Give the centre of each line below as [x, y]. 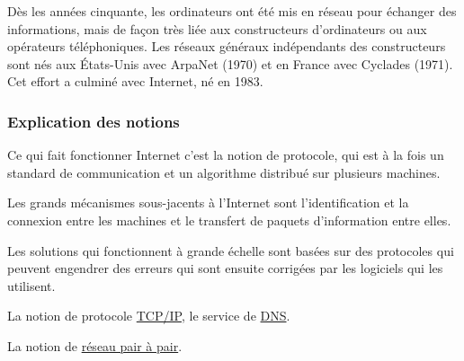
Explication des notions [94, 121]
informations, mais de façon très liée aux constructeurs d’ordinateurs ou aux [217, 28]
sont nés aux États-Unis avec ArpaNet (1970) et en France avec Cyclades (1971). [230, 63]
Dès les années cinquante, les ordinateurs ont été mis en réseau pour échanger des [232, 11]
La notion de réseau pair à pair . [95, 345]
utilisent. [31, 285]
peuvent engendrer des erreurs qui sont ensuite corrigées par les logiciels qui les [225, 268]
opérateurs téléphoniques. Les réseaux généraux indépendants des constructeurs [227, 46]
